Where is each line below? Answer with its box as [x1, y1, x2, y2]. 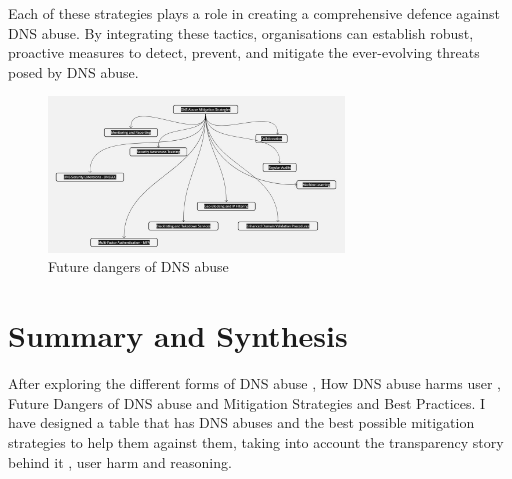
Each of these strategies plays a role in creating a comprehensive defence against [8, 3, 500, 23]
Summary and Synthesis [8, 315, 348, 356]
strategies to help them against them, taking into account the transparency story [8, 431, 504, 452]
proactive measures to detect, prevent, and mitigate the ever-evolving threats [8, 42, 480, 63]
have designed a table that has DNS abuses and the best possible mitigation [8, 412, 475, 433]
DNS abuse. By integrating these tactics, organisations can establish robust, [8, 22, 474, 43]
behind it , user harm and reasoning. [8, 451, 232, 472]
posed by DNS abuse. [8, 61, 139, 82]
